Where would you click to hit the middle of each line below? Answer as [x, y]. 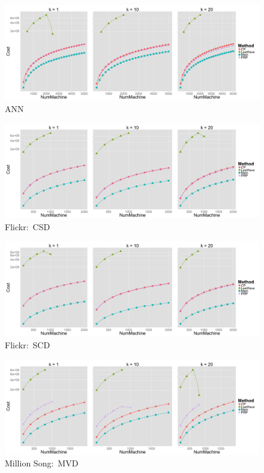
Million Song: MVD [42, 463]
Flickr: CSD [28, 226]
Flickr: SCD [28, 344]
